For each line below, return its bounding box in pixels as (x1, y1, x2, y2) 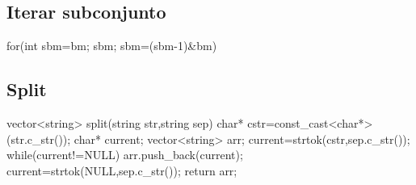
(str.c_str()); (6, 130, 71, 147)
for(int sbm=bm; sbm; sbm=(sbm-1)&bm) (6, 37, 217, 54)
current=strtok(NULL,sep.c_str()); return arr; (6, 162, 237, 179)
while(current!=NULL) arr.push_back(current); (6, 146, 243, 163)
